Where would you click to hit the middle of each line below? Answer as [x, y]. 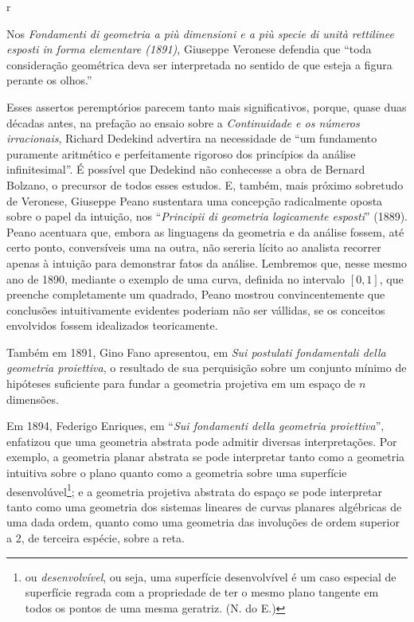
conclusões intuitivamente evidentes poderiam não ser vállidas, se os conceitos [196, 309]
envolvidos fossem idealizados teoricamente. [112, 325]
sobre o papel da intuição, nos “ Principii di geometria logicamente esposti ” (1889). [207, 216]
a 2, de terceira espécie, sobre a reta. [96, 538]
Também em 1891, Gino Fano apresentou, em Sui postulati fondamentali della [196, 352]
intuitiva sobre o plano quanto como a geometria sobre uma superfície [177, 473]
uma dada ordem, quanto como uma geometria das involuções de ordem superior [203, 522]
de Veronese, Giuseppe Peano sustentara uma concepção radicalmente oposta [195, 200]
